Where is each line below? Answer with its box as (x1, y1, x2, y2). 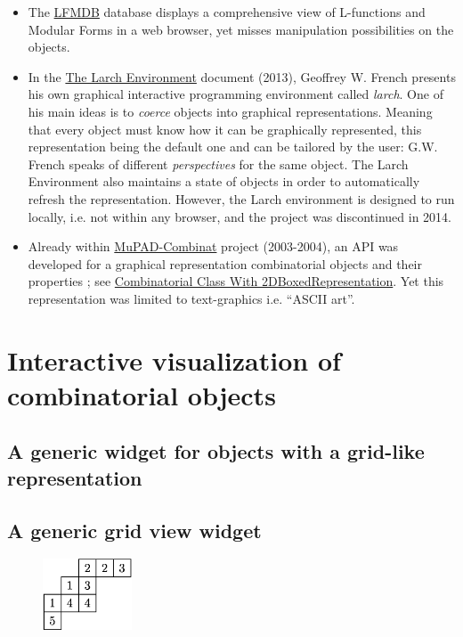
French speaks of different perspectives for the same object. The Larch (28, 154, 409, 173)
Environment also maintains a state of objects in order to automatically (28, 172, 420, 191)
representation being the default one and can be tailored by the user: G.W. (28, 137, 438, 156)
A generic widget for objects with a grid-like (7, 437, 425, 465)
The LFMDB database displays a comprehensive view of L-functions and (28, 3, 426, 20)
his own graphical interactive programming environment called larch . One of (28, 85, 443, 103)
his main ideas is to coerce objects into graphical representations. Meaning (28, 102, 433, 120)
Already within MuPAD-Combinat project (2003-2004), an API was (28, 237, 399, 256)
